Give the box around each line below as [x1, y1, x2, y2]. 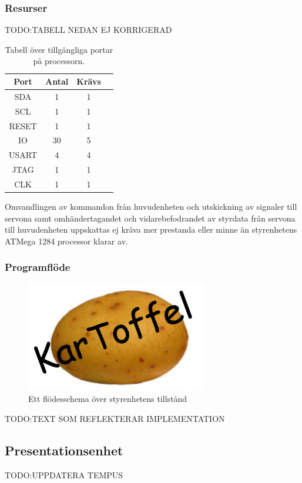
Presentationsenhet [5, 441, 123, 459]
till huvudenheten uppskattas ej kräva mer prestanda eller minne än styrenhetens [5, 223, 297, 236]
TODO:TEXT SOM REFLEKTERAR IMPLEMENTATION [5, 412, 225, 424]
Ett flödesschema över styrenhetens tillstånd [28, 393, 187, 405]
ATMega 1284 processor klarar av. [5, 234, 128, 247]
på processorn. [33, 55, 85, 67]
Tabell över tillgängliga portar [5, 43, 113, 55]
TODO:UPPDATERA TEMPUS [5, 468, 123, 481]
